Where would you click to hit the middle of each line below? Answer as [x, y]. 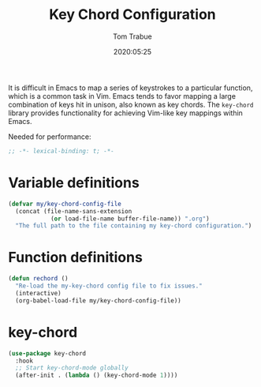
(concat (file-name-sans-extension [74, 211]
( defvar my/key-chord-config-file [65, 204]
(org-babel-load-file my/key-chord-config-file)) [98, 301]
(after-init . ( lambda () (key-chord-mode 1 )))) [97, 376]
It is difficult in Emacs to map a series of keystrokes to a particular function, [130, 88]
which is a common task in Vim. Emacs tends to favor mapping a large [122, 96]
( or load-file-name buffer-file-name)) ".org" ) [130, 219]
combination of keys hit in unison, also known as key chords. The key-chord [131, 104]
